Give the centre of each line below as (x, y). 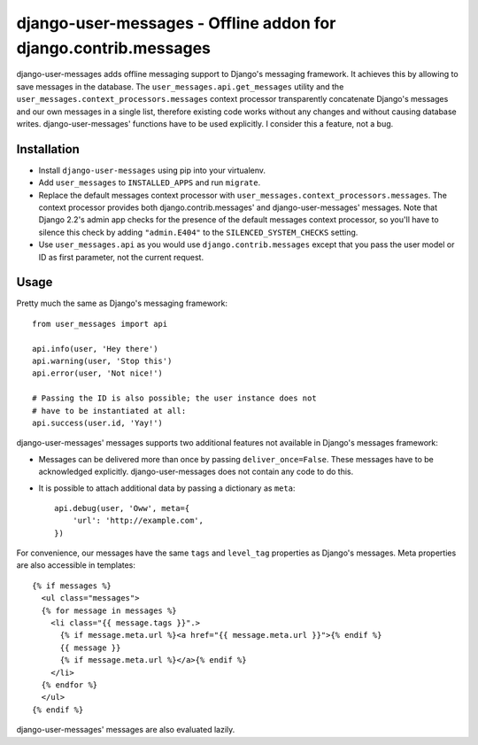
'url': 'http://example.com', (138, 521)
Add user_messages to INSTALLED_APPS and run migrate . (150, 182)
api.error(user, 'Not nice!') (98, 373)
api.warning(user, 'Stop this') (102, 361)
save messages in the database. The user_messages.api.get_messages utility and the (180, 86)
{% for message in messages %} (109, 610)
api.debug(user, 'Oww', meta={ (122, 508)
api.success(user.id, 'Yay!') (98, 423)
